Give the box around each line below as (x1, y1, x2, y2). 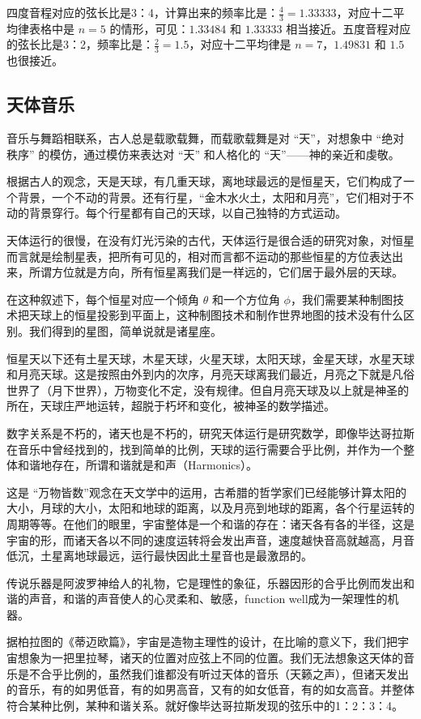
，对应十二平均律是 (189, 36, 291, 53)
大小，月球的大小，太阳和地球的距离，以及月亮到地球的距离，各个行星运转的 (6, 499, 415, 516)
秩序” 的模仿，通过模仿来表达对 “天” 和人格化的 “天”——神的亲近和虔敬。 (6, 145, 400, 162)
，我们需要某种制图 (290, 290, 393, 307)
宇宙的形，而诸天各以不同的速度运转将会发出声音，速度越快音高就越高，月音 (6, 531, 415, 548)
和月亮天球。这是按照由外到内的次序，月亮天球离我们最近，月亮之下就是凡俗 (6, 366, 415, 383)
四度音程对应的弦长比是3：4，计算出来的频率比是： (6, 4, 279, 20)
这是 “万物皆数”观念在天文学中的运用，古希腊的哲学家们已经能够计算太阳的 (6, 483, 406, 500)
